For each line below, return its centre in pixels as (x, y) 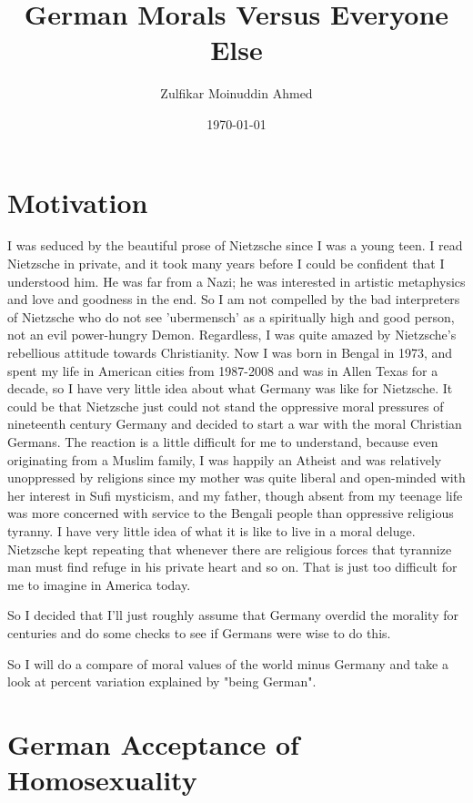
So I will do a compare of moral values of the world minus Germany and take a (228, 663)
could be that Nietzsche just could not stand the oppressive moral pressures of (226, 406)
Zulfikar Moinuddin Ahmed (236, 93)
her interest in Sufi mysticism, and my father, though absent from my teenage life (235, 495)
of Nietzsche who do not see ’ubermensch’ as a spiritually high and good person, (231, 316)
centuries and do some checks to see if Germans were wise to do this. (199, 632)
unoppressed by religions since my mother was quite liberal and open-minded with (236, 478)
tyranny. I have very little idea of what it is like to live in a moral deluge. (211, 530)
